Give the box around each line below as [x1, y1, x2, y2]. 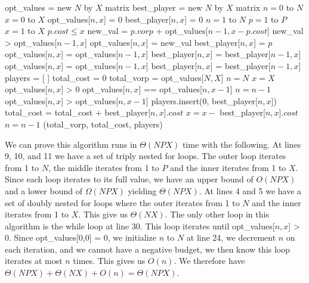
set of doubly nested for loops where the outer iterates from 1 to [5, 196, 240, 209]
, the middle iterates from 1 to [48, 161, 159, 173]
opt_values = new [5, 1, 72, 13]
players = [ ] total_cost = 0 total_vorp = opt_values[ [5, 71, 204, 83]
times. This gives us [73, 254, 146, 267]
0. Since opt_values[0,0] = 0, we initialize [5, 231, 157, 244]
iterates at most [5, 254, 63, 267]
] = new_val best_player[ [146, 36, 240, 48]
